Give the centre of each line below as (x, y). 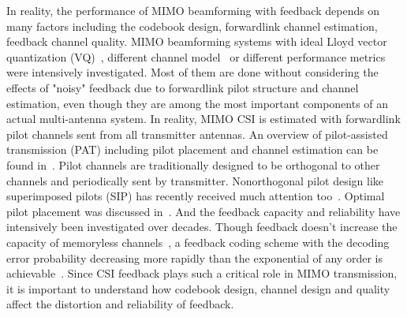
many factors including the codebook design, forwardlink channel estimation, (192, 26)
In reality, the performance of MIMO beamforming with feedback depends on (193, 10)
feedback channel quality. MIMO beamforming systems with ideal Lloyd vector (197, 41)
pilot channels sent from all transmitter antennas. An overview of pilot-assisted (197, 134)
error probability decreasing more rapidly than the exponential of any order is (194, 257)
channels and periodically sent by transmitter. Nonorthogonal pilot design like (195, 180)
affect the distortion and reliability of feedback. (120, 304)
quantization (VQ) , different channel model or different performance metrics (196, 56)
